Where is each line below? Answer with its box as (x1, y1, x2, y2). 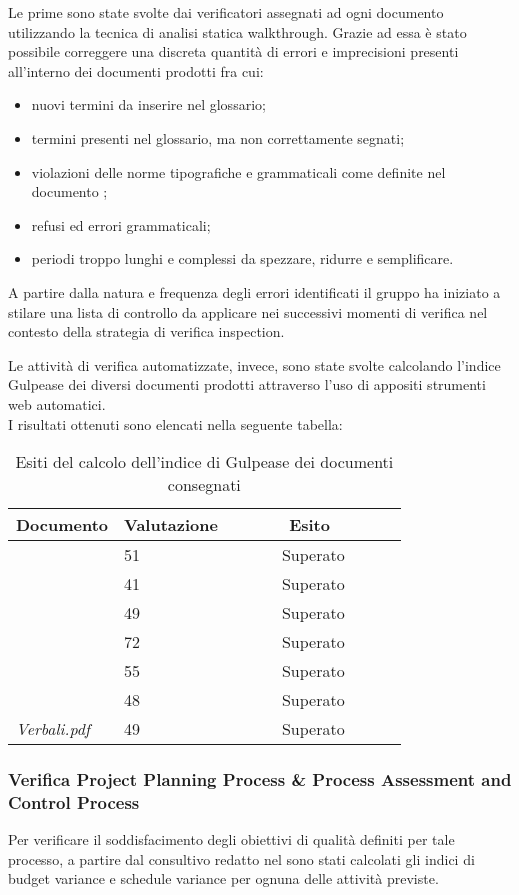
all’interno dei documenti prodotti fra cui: (8, 60, 264, 81)
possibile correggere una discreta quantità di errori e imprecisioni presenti (8, 41, 459, 62)
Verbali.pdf (16, 717, 90, 741)
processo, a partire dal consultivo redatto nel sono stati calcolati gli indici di (8, 848, 475, 869)
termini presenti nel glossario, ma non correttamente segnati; (31, 127, 405, 148)
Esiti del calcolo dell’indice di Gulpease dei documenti (15, 450, 394, 474)
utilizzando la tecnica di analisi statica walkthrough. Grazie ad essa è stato (8, 21, 467, 42)
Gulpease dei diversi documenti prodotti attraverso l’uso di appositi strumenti (8, 374, 486, 395)
